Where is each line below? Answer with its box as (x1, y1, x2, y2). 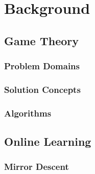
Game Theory (4, 32, 79, 48)
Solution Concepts (4, 83, 81, 95)
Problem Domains (4, 60, 80, 72)
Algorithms (4, 106, 52, 119)
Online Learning (4, 133, 91, 149)
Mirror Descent (4, 160, 69, 173)
